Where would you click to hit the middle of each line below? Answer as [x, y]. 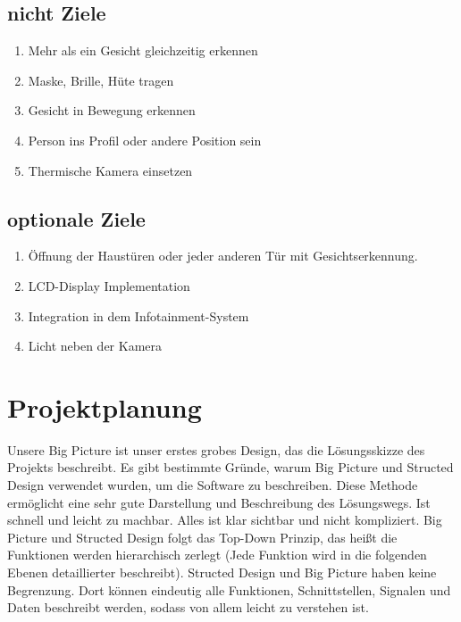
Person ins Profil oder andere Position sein [145, 140]
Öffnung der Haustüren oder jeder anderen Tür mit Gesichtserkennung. [223, 256]
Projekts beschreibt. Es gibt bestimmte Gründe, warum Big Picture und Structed [230, 467]
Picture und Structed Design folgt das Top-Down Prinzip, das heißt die [202, 537]
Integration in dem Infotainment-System [138, 315]
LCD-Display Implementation [109, 285]
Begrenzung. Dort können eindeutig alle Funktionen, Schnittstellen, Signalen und [229, 589]
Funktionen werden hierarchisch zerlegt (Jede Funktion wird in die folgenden [217, 555]
